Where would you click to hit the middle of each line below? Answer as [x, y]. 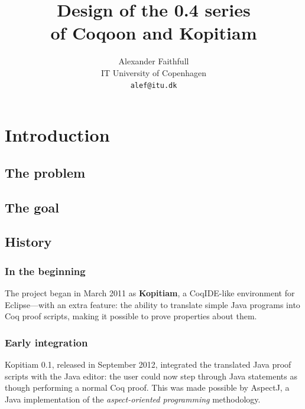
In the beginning [45, 271]
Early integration [46, 342]
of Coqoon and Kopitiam [154, 33]
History [28, 242]
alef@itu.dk [154, 85]
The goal [32, 207]
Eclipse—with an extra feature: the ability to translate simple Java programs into [152, 304]
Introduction [57, 135]
